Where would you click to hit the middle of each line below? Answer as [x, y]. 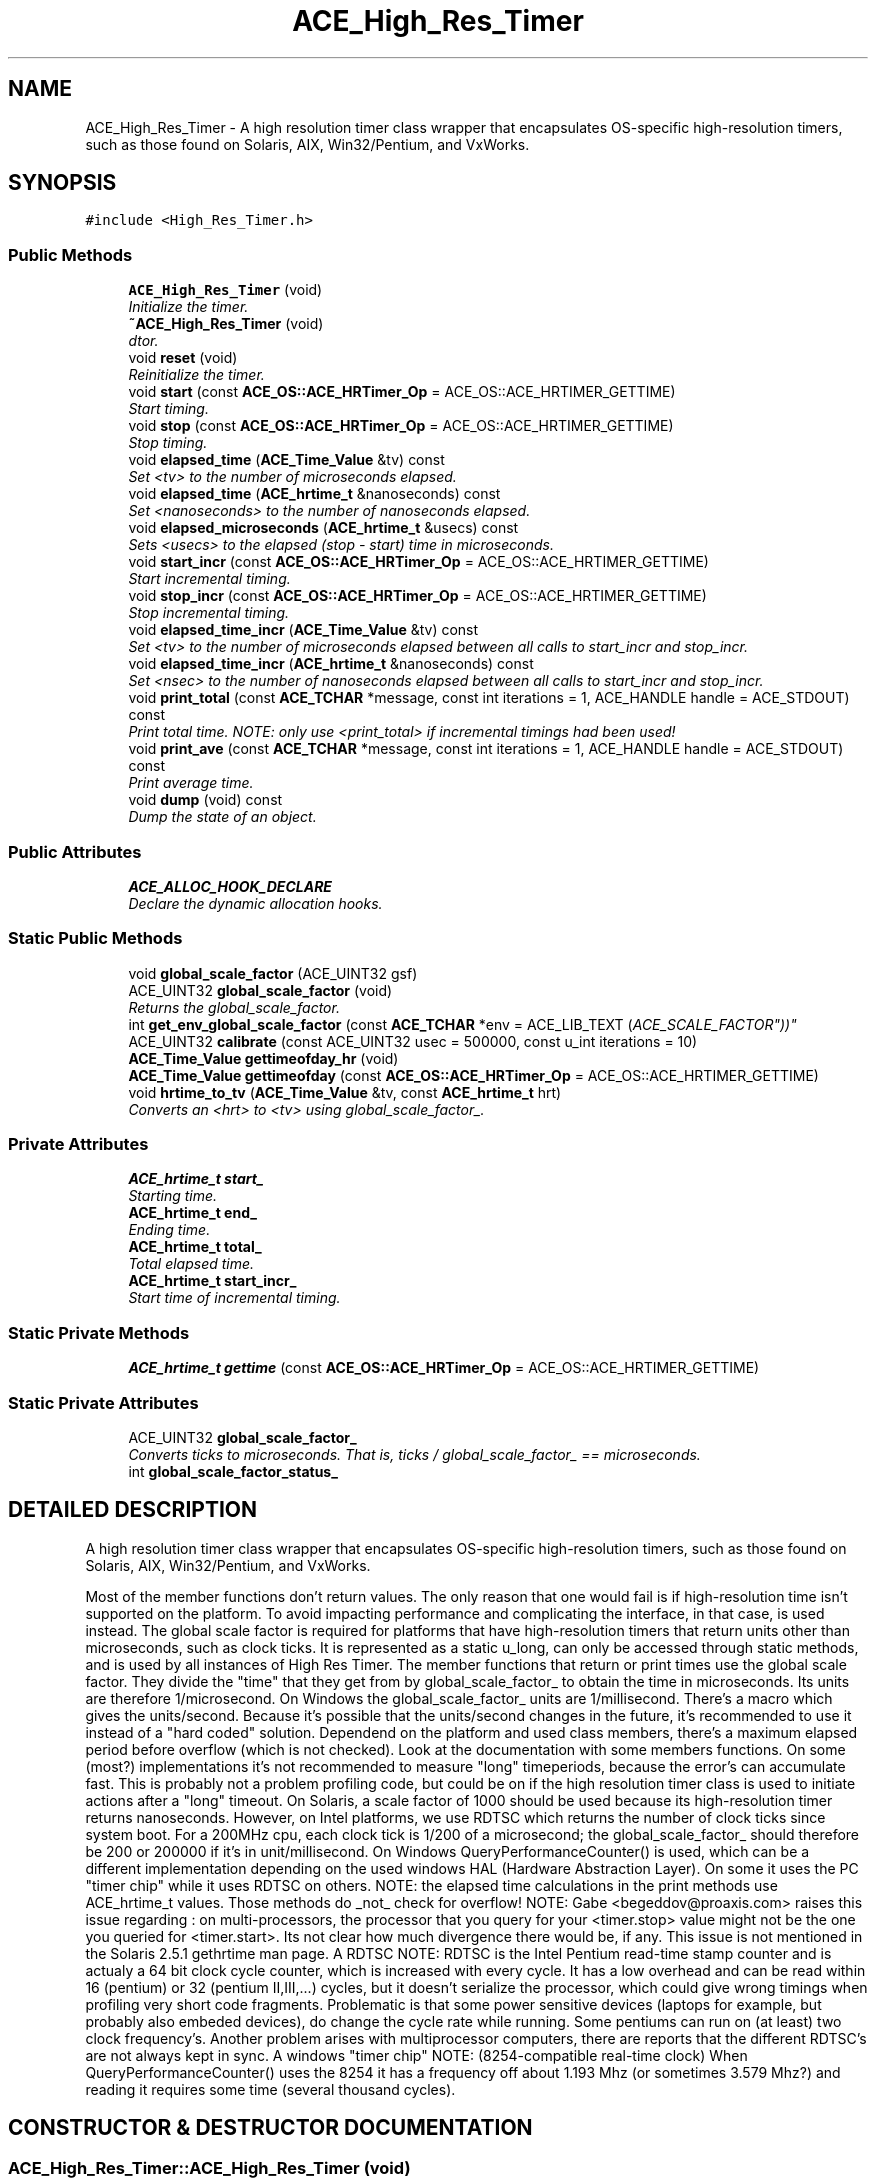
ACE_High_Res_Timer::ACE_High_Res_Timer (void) [209, 2167]
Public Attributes [75, 851]
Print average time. [191, 783]
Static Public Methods [95, 938]
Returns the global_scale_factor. [234, 1007]
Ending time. [169, 1230]
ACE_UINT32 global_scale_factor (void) [260, 990]
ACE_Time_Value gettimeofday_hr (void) [263, 1058]
